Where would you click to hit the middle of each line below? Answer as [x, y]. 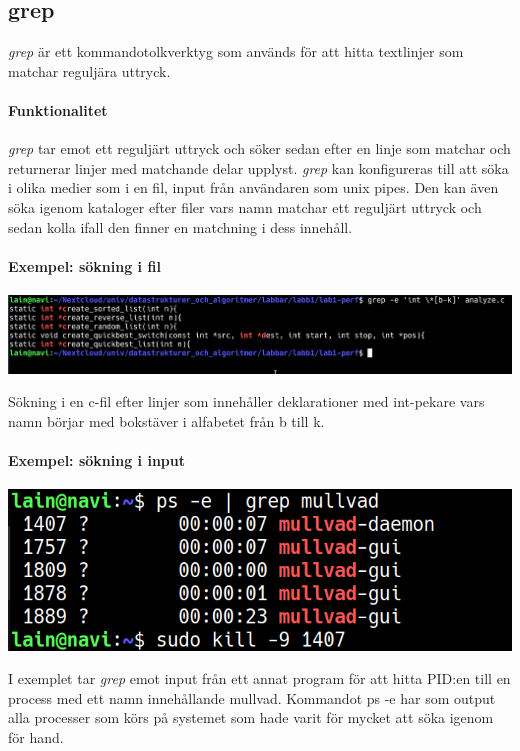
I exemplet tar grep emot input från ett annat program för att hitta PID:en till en [259, 678]
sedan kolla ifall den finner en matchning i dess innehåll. [180, 226]
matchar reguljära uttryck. [89, 70]
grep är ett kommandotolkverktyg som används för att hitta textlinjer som [236, 51]
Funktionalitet [58, 109]
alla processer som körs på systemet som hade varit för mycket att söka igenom [251, 717]
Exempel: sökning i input [97, 460]
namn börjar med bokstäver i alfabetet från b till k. [166, 420]
